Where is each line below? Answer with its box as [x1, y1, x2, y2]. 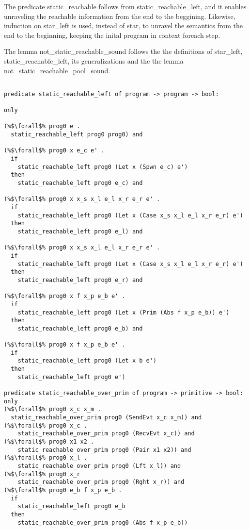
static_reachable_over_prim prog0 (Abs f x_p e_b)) [17, 519, 188, 526]
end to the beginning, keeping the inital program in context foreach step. [4, 30, 220, 40]
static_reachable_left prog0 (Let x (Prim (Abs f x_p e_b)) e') [17, 309, 230, 316]
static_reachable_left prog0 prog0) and [11, 131, 143, 138]
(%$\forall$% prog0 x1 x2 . [4, 438, 94, 446]
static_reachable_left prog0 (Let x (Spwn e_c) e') [17, 163, 188, 170]
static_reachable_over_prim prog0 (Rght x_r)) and [17, 479, 185, 486]
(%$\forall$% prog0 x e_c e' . [4, 147, 105, 154]
